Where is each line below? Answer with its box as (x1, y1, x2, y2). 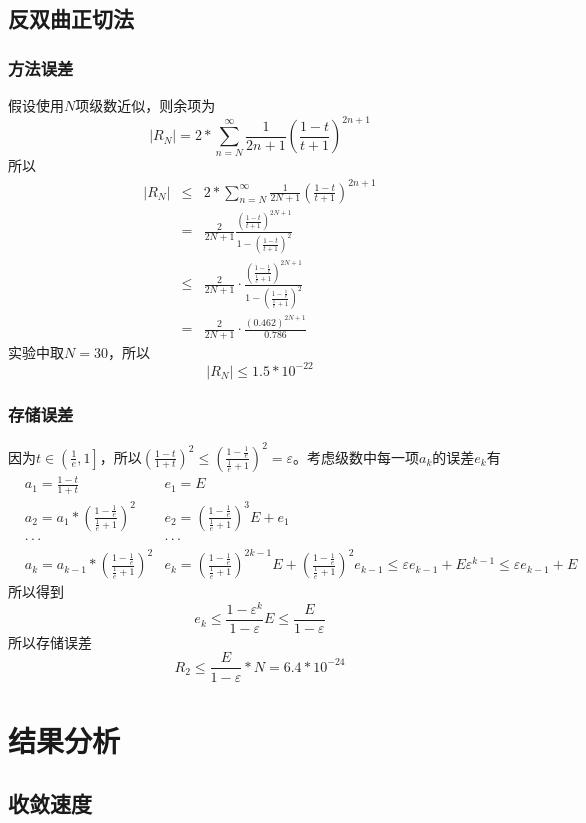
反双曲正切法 (8, 3, 134, 34)
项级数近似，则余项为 (75, 95, 216, 115)
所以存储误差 (8, 631, 92, 652)
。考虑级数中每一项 (293, 446, 419, 467)
